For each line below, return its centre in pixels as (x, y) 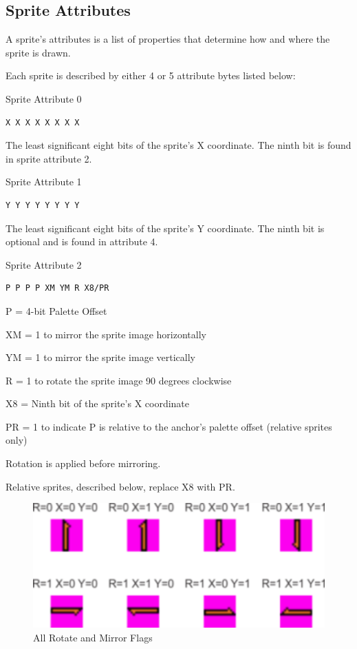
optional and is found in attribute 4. (82, 241)
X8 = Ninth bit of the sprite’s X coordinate (98, 403)
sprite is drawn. (38, 52)
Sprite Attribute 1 (44, 182)
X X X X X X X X (43, 122)
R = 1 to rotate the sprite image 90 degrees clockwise (119, 380)
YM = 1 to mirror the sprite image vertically (100, 357)
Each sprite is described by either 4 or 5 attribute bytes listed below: (151, 75)
